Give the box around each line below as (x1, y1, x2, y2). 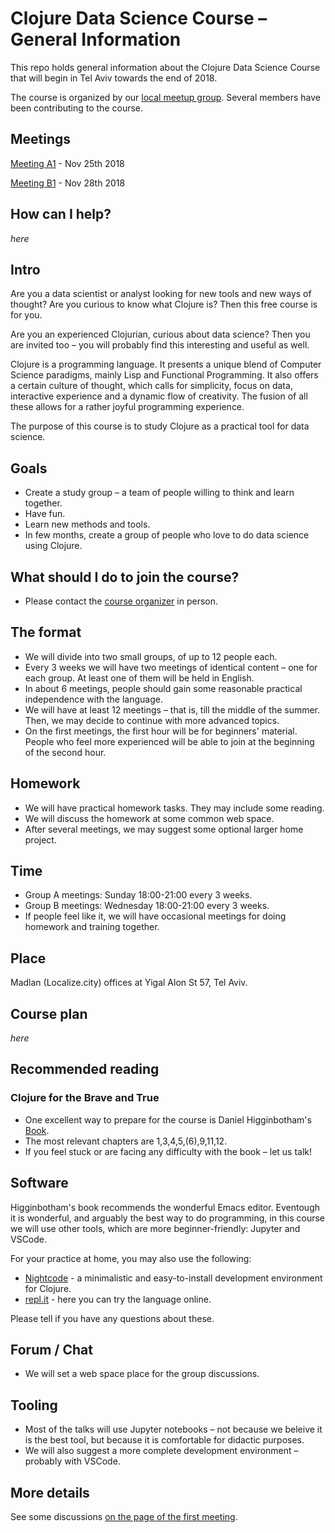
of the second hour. (24, 746, 107, 758)
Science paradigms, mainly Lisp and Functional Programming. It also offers (10, 369, 319, 381)
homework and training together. (24, 921, 160, 933)
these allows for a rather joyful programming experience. (10, 401, 245, 413)
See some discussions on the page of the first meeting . (10, 1511, 238, 1522)
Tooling (10, 1397, 58, 1414)
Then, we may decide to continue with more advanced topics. (24, 714, 280, 726)
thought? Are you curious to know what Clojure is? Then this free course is (10, 298, 318, 311)
